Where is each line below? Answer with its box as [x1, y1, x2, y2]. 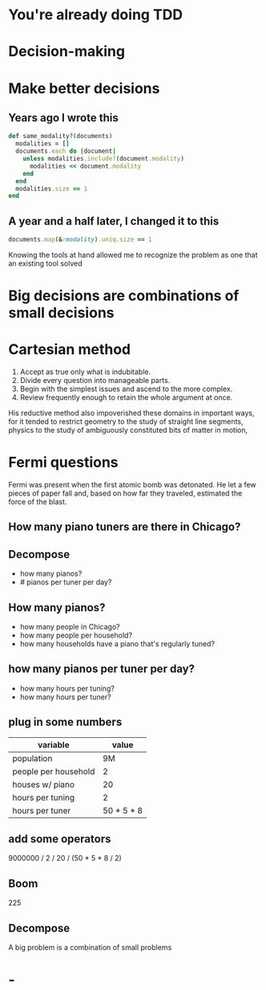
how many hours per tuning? [19, 683, 115, 693]
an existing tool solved [8, 259, 83, 268]
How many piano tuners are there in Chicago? [8, 520, 241, 534]
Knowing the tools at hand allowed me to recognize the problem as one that [8, 250, 258, 259]
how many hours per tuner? [19, 692, 111, 702]
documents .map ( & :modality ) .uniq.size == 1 [8, 235, 152, 244]
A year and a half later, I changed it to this [8, 214, 220, 228]
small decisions [8, 304, 115, 322]
